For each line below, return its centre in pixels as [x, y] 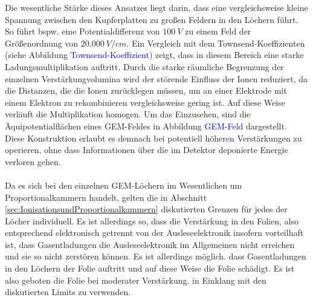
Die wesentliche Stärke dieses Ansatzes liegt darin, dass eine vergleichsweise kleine [156, 7]
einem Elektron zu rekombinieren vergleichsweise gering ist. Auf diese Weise [145, 102]
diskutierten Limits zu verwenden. [68, 292]
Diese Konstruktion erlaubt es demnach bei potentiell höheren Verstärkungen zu [153, 138]
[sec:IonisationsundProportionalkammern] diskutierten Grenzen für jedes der [146, 209]
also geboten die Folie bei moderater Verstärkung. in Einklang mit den [136, 280]
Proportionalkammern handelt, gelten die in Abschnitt [106, 197]
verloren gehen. [33, 161]
